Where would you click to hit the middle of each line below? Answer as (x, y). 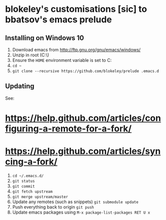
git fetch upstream (32, 191)
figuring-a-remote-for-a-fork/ (68, 129)
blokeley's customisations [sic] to (76, 9)
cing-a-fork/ (31, 162)
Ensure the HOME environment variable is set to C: (62, 60)
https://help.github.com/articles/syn (83, 151)
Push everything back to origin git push (53, 207)
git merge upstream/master (40, 197)
